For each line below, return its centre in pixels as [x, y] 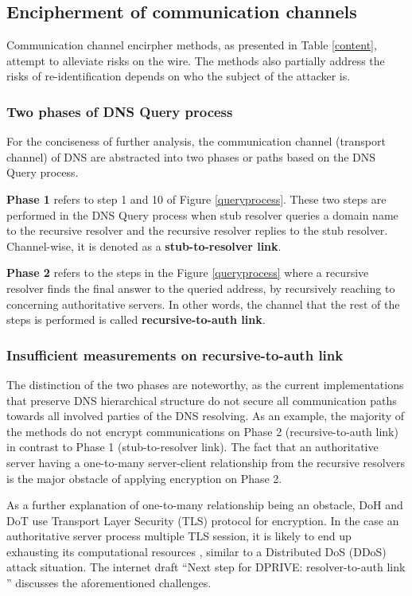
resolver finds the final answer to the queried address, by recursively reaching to [201, 288]
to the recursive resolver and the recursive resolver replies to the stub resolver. [197, 230]
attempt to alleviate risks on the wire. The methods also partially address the [196, 60]
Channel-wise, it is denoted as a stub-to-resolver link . [144, 245]
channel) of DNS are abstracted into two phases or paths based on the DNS [191, 156]
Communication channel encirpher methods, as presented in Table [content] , [192, 45]
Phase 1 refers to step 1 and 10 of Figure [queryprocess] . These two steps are [196, 199]
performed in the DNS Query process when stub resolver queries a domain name [202, 214]
